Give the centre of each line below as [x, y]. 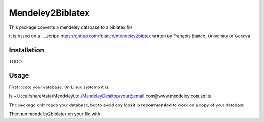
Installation [26, 50]
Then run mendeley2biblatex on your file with [55, 114]
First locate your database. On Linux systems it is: [59, 87]
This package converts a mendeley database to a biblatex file [71, 27]
